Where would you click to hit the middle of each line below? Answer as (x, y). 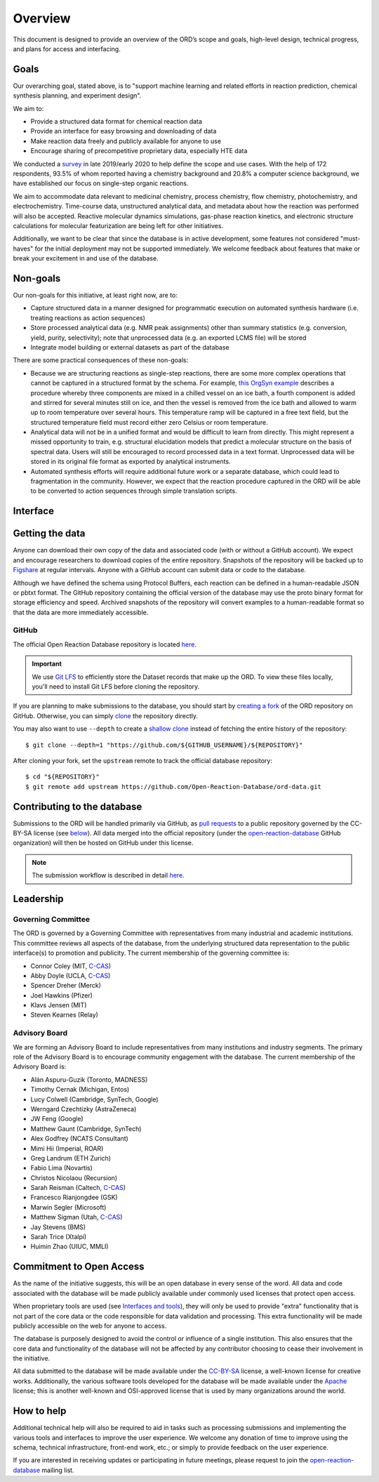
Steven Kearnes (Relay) (64, 1015)
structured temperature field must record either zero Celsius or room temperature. (149, 422)
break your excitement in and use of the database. (86, 258)
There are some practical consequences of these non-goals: (101, 360)
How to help (40, 1411)
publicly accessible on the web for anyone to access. (90, 1325)
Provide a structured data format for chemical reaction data (117, 121)
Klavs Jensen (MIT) (59, 1005)
